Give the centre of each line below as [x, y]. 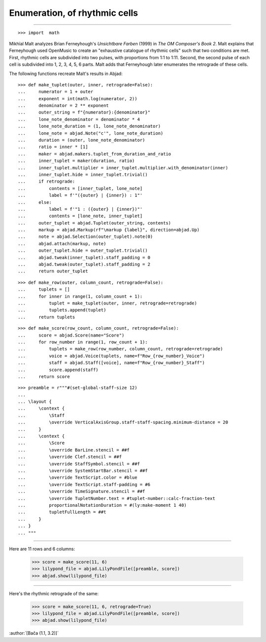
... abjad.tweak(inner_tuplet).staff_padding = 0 [84, 257]
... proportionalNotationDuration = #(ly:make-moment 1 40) [102, 505]
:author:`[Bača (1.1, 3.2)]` [34, 633]
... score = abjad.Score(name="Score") [71, 335]
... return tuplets [47, 317]
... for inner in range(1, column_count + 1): [80, 296]
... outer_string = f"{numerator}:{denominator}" [84, 113]
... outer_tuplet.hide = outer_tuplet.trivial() [83, 251]
